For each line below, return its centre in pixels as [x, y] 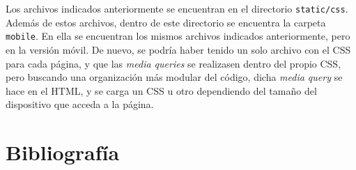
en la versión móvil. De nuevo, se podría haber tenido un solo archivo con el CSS [178, 49]
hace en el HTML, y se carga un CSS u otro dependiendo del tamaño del [161, 90]
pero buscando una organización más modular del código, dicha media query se [174, 77]
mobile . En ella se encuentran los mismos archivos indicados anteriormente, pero [178, 36]
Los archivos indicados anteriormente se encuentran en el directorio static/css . [177, 8]
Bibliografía [63, 152]
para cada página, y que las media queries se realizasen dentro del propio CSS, [173, 63]
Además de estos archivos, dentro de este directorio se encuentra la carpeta [166, 22]
